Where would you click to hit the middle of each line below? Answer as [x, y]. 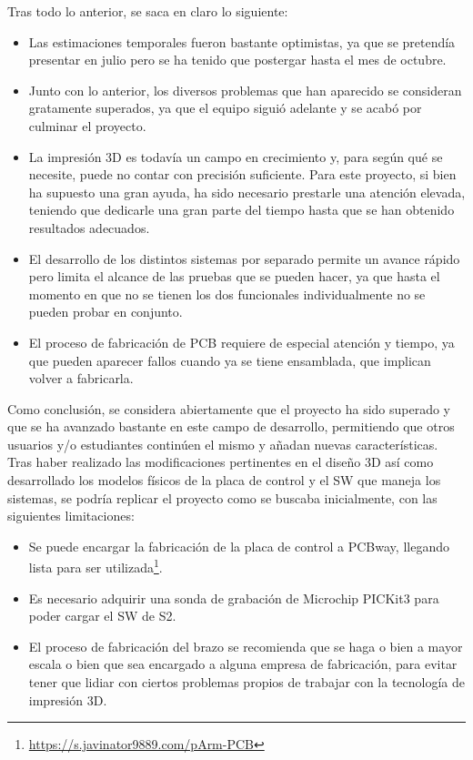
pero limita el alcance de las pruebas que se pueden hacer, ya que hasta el [234, 276]
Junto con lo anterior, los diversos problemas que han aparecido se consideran [245, 90]
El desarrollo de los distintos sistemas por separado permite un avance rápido [244, 258]
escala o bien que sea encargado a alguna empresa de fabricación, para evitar [243, 664]
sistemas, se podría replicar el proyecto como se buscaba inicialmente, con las [222, 497]
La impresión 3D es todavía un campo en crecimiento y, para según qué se [236, 156]
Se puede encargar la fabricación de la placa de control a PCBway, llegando [239, 546]
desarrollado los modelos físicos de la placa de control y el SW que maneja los [224, 480]
